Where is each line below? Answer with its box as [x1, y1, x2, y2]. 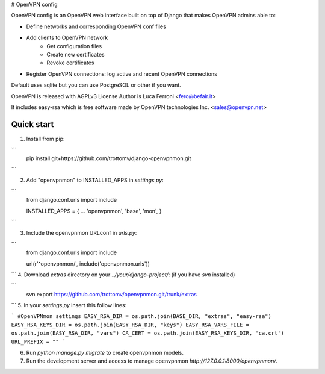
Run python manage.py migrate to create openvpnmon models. [26, 349, 184, 357]
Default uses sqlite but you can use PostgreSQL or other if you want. [11, 81, 182, 89]
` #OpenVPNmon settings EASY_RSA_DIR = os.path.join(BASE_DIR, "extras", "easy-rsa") [11, 313, 272, 320]
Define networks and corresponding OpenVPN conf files [26, 23, 167, 30]
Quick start [11, 119, 54, 129]
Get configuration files [46, 42, 102, 49]
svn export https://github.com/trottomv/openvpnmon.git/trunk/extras [26, 290, 197, 298]
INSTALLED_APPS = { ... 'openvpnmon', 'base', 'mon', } [26, 207, 162, 214]
